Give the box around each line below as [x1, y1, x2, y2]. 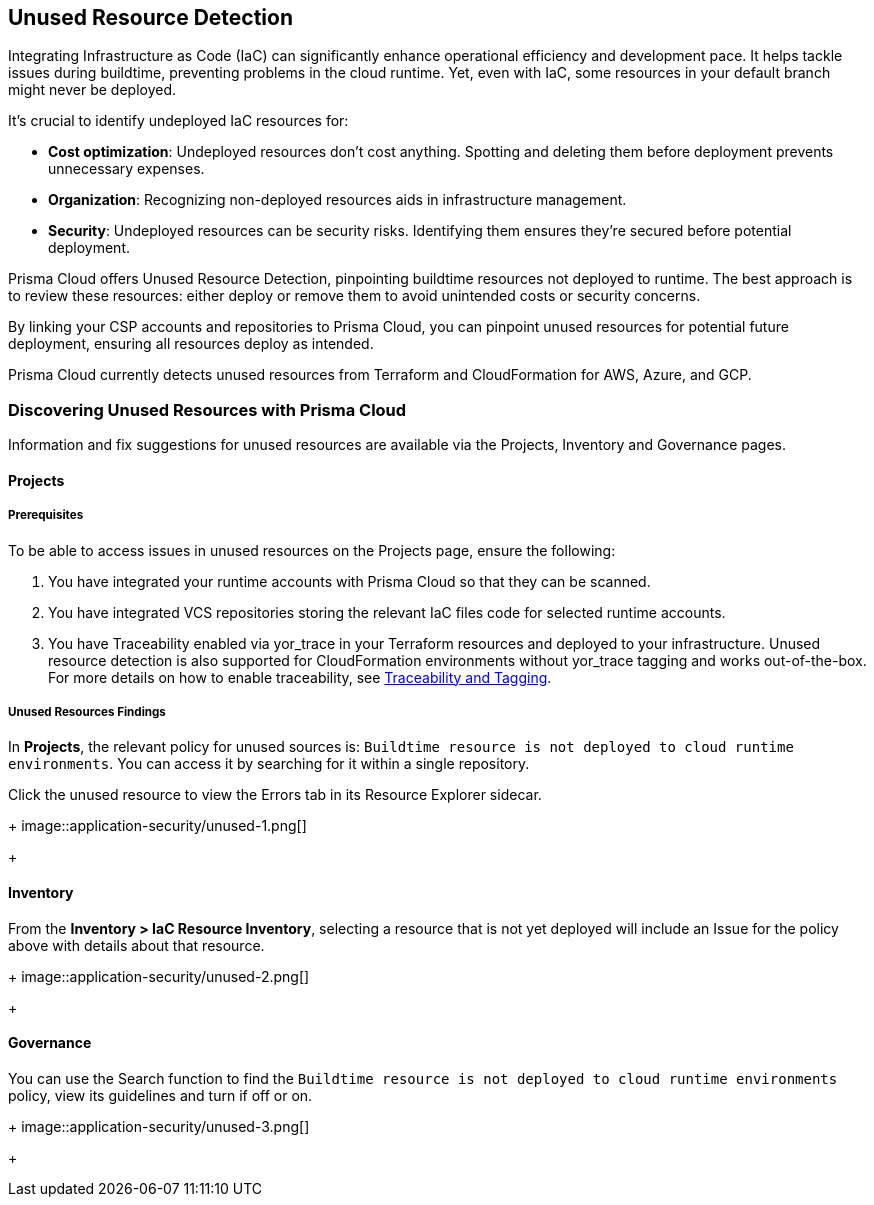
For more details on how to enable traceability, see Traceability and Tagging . [48, 668, 552, 686]
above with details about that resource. [8, 936, 265, 954]
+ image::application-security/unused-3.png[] [8, 1117, 310, 1135]
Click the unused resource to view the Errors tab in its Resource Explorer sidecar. [8, 786, 542, 804]
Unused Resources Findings [8, 704, 166, 719]
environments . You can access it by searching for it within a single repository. [8, 755, 530, 773]
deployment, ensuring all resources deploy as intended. [8, 335, 374, 353]
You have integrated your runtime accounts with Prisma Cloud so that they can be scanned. [48, 572, 651, 590]
